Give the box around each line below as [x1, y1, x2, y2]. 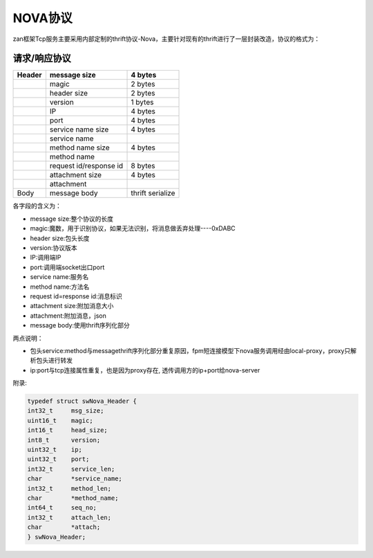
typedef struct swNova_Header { [27, 397, 137, 405]
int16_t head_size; [27, 426, 108, 434]
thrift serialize [131, 188, 175, 198]
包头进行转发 [35, 357, 73, 365]
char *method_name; [27, 494, 119, 502]
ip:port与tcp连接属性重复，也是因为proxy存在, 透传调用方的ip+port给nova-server [30, 366, 260, 374]
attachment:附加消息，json [30, 312, 106, 320]
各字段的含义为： [12, 201, 61, 210]
